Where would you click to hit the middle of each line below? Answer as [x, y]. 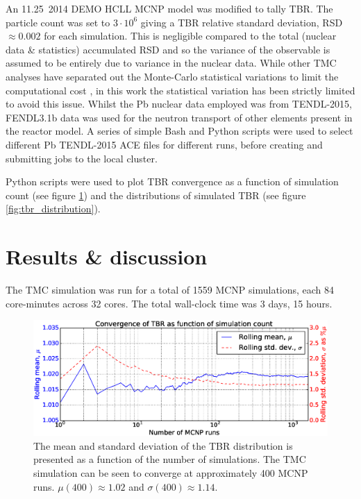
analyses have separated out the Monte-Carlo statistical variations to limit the [172, 76]
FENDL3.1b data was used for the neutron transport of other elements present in [179, 117]
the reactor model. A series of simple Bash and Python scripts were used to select [179, 131]
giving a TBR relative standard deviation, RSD [242, 22]
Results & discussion [107, 256]
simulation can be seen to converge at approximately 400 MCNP [171, 473]
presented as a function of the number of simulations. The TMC [170, 459]
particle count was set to [58, 22]
